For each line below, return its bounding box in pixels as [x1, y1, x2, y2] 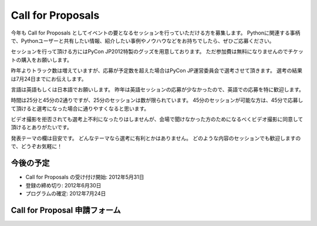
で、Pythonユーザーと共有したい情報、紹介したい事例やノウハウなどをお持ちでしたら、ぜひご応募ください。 [11, 37, 275, 44]
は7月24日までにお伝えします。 [11, 75, 87, 82]
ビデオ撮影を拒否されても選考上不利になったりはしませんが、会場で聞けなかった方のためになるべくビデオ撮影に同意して [11, 116, 303, 123]
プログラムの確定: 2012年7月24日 [25, 190, 106, 197]
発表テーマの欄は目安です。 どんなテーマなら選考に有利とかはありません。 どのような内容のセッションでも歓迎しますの [11, 135, 301, 142]
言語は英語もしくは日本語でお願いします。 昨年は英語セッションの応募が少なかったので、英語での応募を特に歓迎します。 [11, 85, 305, 93]
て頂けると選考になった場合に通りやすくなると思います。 [11, 105, 150, 112]
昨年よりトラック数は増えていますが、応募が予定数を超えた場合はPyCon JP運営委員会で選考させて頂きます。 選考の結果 [11, 67, 302, 74]
